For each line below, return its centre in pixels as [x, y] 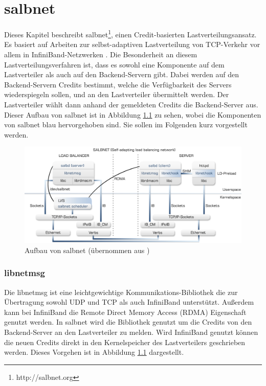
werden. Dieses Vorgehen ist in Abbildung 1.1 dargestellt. [94, 352]
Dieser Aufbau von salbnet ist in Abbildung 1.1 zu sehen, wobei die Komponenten [133, 114]
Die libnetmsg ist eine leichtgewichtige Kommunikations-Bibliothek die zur [121, 292]
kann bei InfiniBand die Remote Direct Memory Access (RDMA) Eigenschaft [125, 312]
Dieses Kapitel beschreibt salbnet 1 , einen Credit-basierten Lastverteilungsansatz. [130, 33]
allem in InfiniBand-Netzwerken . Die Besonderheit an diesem [101, 54]
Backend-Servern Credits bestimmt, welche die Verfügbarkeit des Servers [118, 84]
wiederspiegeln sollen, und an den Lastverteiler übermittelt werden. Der [117, 94]
